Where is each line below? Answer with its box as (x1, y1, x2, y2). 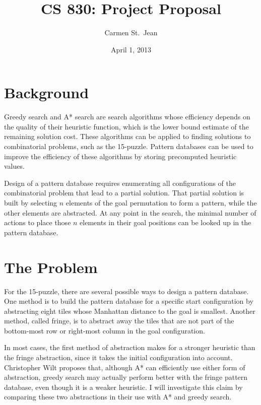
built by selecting (4, 197, 57, 208)
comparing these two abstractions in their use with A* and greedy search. (4, 391, 232, 402)
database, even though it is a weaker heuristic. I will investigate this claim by (4, 381, 243, 392)
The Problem (4, 256, 98, 277)
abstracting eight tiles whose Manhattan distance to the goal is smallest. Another (4, 305, 255, 316)
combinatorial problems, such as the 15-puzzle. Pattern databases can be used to (4, 141, 253, 152)
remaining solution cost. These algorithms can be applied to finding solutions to (4, 131, 251, 142)
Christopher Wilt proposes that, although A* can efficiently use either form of (4, 362, 245, 372)
